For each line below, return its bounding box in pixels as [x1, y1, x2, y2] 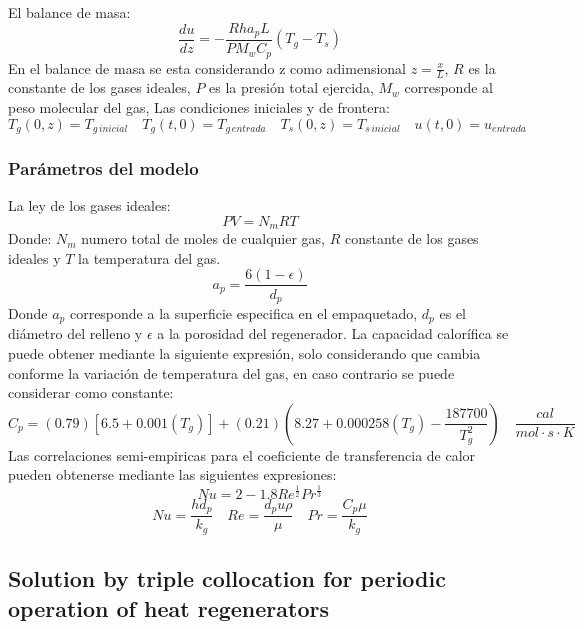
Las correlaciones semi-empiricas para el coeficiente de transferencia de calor [8, 444, 476, 465]
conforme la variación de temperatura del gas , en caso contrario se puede [8, 362, 455, 383]
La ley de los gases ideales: [8, 195, 171, 216]
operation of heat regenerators [8, 592, 329, 623]
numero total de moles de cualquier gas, [81, 228, 326, 249]
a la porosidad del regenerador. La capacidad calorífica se [157, 323, 509, 344]
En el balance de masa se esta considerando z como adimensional [8, 57, 407, 78]
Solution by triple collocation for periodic [8, 563, 446, 594]
